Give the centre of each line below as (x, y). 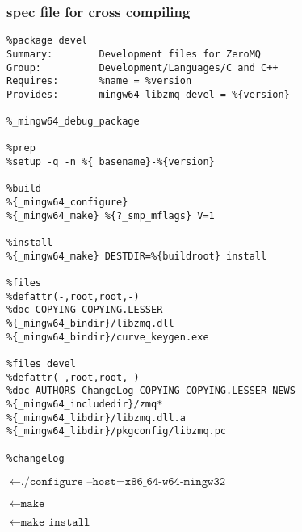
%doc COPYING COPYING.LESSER (85, 310)
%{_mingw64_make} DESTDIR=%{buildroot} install (137, 256)
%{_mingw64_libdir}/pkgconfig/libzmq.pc (117, 431)
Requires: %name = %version (99, 81)
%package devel (47, 41)
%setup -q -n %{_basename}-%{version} (111, 162)
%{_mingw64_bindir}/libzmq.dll (90, 323)
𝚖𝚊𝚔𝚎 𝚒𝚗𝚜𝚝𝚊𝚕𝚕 (55, 523)
